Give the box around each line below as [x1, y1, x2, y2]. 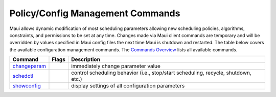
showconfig [12, 82, 41, 89]
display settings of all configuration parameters [71, 82, 185, 89]
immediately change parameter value [71, 62, 161, 70]
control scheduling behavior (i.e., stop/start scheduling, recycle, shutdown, [71, 69, 251, 76]
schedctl [12, 73, 34, 80]
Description [71, 56, 101, 63]
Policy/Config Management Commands [9, 8, 180, 19]
